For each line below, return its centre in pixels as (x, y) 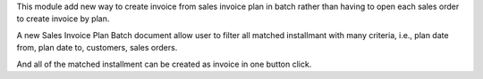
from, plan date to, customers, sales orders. (97, 48)
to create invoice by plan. (63, 19)
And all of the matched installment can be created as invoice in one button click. (164, 64)
